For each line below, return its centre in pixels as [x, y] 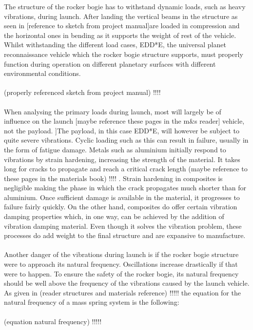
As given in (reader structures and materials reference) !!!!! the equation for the [122, 292]
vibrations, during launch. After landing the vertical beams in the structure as [121, 16]
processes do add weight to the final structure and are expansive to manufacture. [125, 235]
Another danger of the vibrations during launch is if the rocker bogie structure [121, 254]
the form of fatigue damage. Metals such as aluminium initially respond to [115, 149]
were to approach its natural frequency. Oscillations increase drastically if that [121, 264]
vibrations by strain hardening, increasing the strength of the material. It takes [122, 159]
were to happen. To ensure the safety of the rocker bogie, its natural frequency [121, 273]
